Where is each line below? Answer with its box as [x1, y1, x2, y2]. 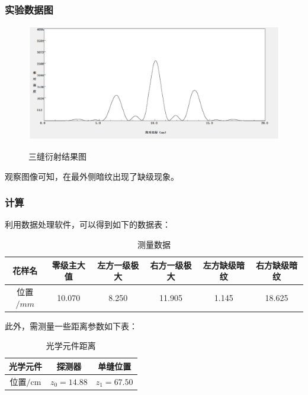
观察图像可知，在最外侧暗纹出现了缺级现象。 [5, 170, 179, 182]
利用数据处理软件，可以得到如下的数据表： [5, 218, 171, 231]
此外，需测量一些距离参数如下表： [5, 319, 137, 332]
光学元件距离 [46, 339, 96, 352]
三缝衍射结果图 [28, 150, 86, 162]
